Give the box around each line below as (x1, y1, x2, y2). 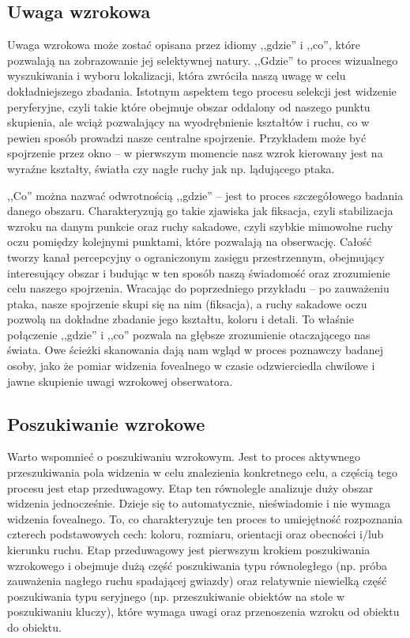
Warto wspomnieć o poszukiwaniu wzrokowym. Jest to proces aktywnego (7, 448, 361, 465)
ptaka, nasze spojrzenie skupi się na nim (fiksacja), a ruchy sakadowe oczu (7, 295, 367, 311)
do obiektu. (7, 619, 62, 635)
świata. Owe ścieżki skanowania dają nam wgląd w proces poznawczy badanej (7, 342, 383, 358)
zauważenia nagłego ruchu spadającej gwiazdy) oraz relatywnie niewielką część (7, 572, 387, 589)
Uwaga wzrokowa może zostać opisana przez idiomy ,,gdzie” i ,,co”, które (7, 36, 361, 53)
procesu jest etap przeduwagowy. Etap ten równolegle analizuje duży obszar (7, 479, 374, 496)
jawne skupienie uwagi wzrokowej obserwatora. (7, 372, 233, 389)
